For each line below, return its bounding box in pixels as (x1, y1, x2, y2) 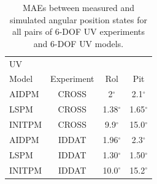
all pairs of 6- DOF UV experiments (12, 25, 145, 38)
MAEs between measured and (22, 1, 134, 13)
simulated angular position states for (9, 13, 147, 26)
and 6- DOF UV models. (33, 37, 124, 50)
